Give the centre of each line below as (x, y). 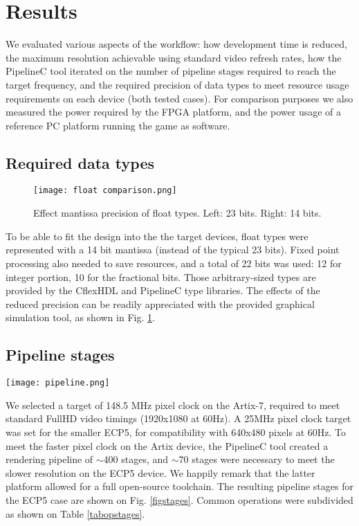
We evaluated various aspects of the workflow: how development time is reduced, (176, 44)
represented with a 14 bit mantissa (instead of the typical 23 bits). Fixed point (173, 250)
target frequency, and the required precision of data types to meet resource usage (177, 84)
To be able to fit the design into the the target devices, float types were (157, 236)
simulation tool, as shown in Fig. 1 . (80, 317)
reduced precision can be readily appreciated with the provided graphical (160, 303)
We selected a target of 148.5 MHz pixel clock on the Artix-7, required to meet (173, 405)
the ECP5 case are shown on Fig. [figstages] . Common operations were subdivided (179, 499)
